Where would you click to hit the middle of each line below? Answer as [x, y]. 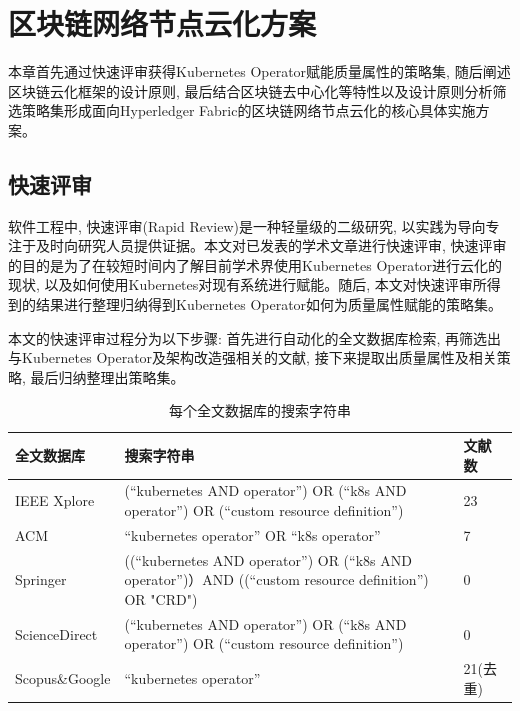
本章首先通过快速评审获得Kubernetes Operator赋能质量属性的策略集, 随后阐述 [259, 71]
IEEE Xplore [55, 500]
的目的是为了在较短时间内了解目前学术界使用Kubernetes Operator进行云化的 [255, 264]
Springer [41, 579]
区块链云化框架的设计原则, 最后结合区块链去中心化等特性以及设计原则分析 [250, 90]
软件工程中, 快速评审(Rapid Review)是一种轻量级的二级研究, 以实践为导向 [247, 225]
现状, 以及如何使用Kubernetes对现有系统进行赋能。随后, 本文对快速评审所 [247, 284]
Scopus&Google [63, 678]
